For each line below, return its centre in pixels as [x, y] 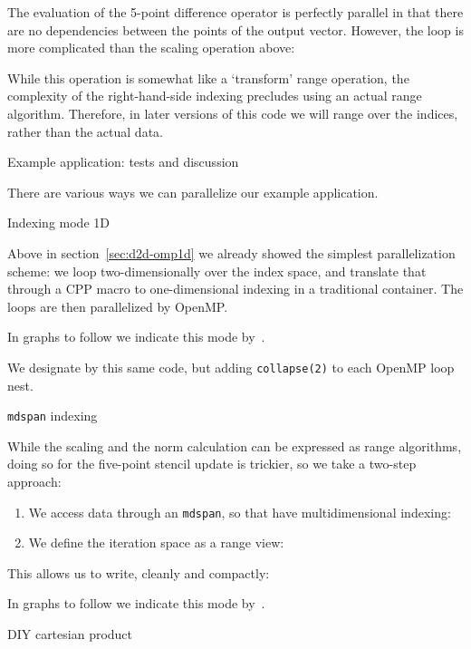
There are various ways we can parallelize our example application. [193, 192]
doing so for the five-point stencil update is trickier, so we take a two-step [212, 464]
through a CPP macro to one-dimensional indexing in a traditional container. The [235, 289]
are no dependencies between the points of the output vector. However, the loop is [235, 29]
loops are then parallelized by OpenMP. [118, 306]
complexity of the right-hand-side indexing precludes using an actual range [215, 96]
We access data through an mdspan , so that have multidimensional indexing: [240, 512]
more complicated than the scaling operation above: [151, 48]
